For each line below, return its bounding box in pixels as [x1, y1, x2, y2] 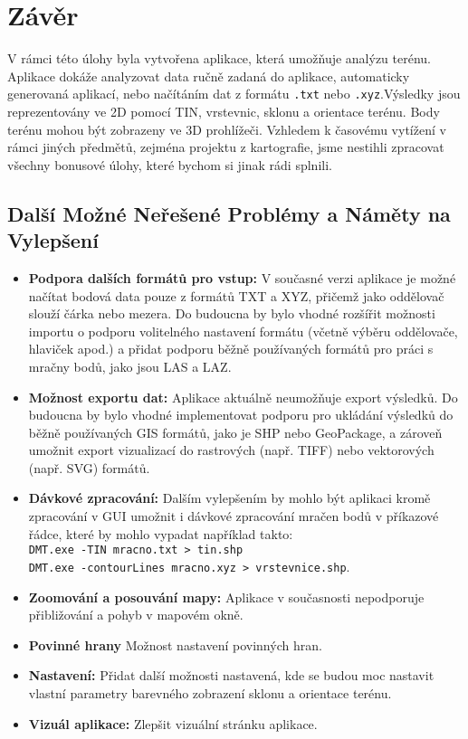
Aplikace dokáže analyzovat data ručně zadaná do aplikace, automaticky [7, 66, 410, 85]
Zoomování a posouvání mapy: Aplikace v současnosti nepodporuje [28, 587, 425, 606]
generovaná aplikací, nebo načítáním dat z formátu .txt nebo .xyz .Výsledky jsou [7, 84, 461, 103]
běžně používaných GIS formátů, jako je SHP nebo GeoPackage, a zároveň [28, 422, 443, 441]
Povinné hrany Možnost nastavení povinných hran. [28, 635, 322, 654]
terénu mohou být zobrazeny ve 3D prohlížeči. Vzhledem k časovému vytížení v [7, 119, 446, 138]
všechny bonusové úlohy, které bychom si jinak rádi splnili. [7, 155, 332, 174]
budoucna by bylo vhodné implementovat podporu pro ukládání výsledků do [28, 405, 454, 424]
